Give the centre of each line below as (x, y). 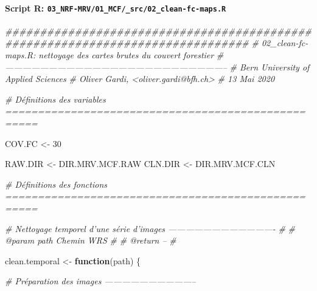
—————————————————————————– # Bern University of (157, 67)
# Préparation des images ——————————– (100, 281)
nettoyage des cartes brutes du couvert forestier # (131, 55)
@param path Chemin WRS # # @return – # (91, 240)
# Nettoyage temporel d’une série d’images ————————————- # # (150, 228)
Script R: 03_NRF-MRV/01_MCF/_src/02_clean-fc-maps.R (116, 8)
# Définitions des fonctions (56, 184)
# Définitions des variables (55, 99)
